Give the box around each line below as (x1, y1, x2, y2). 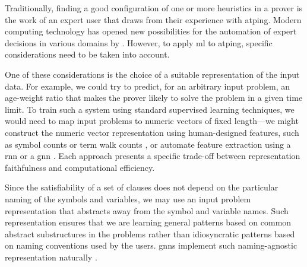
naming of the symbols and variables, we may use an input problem (5, 192, 251, 205)
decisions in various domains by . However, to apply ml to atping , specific (5, 36, 273, 49)
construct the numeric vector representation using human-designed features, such (5, 126, 299, 138)
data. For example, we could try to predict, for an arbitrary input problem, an (5, 80, 290, 92)
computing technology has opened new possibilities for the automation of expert (5, 25, 297, 37)
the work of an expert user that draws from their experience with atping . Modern (5, 13, 302, 26)
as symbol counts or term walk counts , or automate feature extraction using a (5, 138, 291, 150)
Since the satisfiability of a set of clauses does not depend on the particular (5, 181, 278, 193)
